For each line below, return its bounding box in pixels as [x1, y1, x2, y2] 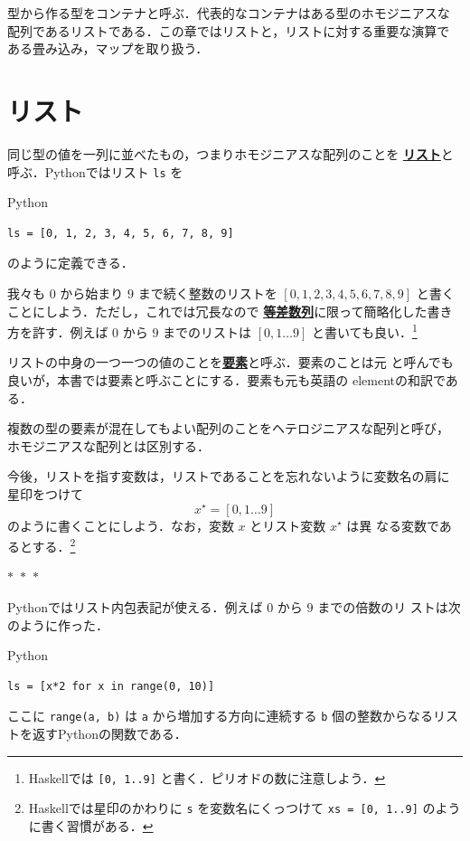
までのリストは [163, 322, 252, 341]
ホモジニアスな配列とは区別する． [7, 436, 210, 455]
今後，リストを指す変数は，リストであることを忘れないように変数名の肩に [7, 467, 450, 486]
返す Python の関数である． [32, 724, 187, 742]
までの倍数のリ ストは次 [317, 597, 461, 616]
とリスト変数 [249, 515, 326, 534]
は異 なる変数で [346, 515, 439, 534]
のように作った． [7, 615, 108, 634]
